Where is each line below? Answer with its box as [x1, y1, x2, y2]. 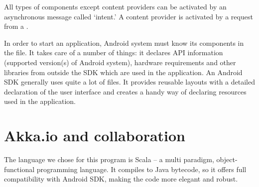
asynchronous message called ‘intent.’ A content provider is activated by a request [4, 11, 253, 21]
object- [216, 154, 238, 165]
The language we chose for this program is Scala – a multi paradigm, [4, 154, 214, 165]
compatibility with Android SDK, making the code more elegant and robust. [4, 174, 238, 184]
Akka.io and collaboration [4, 125, 186, 146]
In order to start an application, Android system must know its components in [4, 37, 244, 48]
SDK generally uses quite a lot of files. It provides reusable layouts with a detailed [4, 77, 255, 87]
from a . [4, 21, 28, 31]
